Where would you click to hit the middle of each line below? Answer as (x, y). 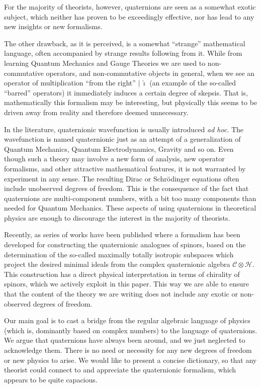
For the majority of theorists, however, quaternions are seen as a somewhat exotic (130, 7)
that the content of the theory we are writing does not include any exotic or (121, 294)
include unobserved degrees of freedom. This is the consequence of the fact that (126, 188)
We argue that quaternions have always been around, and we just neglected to (125, 340)
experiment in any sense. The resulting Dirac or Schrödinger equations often (122, 178)
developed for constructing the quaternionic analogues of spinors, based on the (125, 245)
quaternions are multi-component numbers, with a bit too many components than (130, 198)
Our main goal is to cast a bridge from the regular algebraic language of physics (127, 320)
